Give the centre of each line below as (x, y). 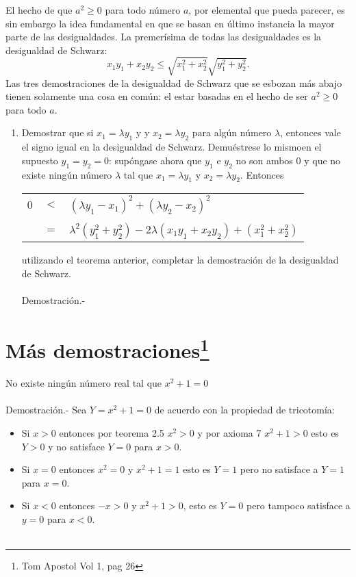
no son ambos (264, 160)
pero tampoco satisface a (298, 505)
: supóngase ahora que (155, 160)
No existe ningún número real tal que (84, 383)
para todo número (143, 10)
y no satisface (76, 446)
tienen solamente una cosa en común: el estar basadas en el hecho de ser (157, 96)
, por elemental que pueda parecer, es (267, 10)
